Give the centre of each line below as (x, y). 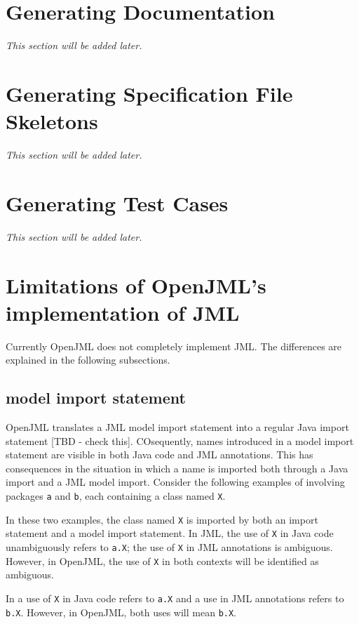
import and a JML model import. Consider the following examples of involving (175, 482)
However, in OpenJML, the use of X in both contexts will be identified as (162, 560)
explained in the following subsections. (88, 360)
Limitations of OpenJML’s (136, 285)
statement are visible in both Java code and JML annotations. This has (160, 454)
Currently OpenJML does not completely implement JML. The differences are (174, 346)
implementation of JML (123, 312)
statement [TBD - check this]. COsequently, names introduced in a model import (180, 440)
